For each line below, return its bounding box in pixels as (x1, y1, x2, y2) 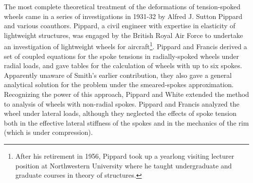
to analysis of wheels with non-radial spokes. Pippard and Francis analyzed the (4, 98, 240, 109)
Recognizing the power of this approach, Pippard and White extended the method (4, 89, 249, 99)
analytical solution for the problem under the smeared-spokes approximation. (4, 79, 234, 90)
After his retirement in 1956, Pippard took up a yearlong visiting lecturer (15, 150, 235, 161)
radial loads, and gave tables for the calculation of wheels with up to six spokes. (4, 60, 242, 71)
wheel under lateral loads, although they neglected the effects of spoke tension (4, 108, 236, 118)
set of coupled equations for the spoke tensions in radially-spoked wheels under (4, 51, 239, 61)
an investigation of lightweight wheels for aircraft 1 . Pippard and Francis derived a (4, 40, 247, 52)
